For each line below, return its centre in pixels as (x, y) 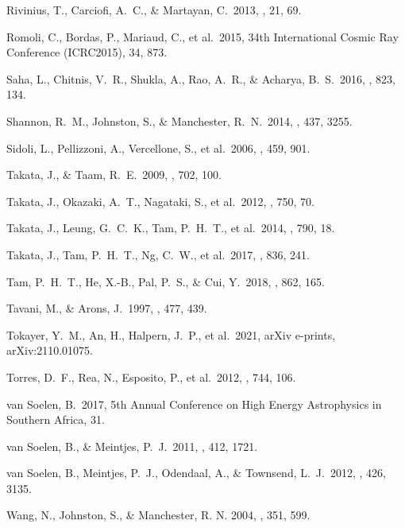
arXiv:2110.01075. (50, 350)
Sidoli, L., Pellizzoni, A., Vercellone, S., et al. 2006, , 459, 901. (158, 148)
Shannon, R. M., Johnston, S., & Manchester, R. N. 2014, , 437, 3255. (179, 120)
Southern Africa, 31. (56, 419)
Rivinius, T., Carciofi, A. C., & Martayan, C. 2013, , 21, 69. (154, 10)
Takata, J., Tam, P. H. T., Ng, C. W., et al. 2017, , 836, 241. (158, 254)
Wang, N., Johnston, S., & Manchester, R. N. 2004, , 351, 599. (158, 515)
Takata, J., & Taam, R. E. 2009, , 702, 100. (114, 175)
